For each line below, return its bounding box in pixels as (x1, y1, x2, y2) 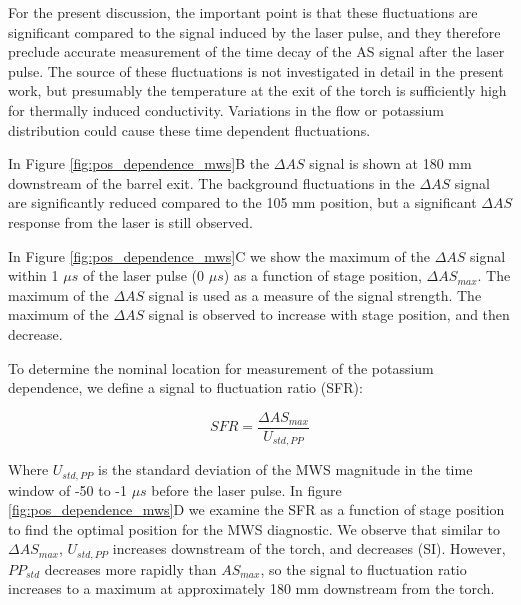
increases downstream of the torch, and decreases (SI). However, (112, 538, 506, 559)
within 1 (8, 265, 59, 286)
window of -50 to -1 (8, 479, 127, 500)
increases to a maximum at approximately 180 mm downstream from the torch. (8, 578, 495, 599)
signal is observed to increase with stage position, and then (148, 304, 510, 325)
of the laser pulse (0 (82, 265, 205, 286)
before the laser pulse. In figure (151, 479, 342, 500)
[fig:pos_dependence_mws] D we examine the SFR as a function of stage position (8, 499, 505, 520)
